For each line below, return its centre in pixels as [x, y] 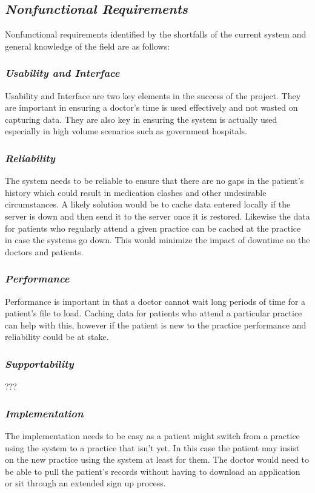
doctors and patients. [44, 251]
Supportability [39, 363]
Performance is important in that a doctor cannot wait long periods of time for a [155, 301]
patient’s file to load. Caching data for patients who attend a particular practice [154, 313]
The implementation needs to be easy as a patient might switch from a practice [152, 435]
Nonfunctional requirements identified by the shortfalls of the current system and [156, 34]
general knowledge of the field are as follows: [88, 46]
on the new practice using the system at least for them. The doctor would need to [157, 459]
